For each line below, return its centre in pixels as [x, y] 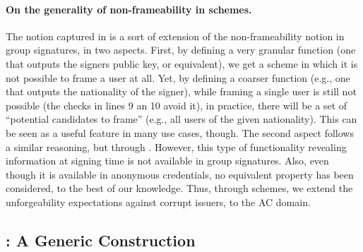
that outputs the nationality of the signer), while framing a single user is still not [181, 91]
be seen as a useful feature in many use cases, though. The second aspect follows [180, 132]
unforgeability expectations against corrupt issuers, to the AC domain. [158, 202]
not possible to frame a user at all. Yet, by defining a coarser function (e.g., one [178, 77]
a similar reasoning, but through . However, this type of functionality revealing [176, 146]
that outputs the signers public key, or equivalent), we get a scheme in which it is [182, 63]
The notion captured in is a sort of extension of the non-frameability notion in [175, 36]
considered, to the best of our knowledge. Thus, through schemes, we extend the [179, 188]
